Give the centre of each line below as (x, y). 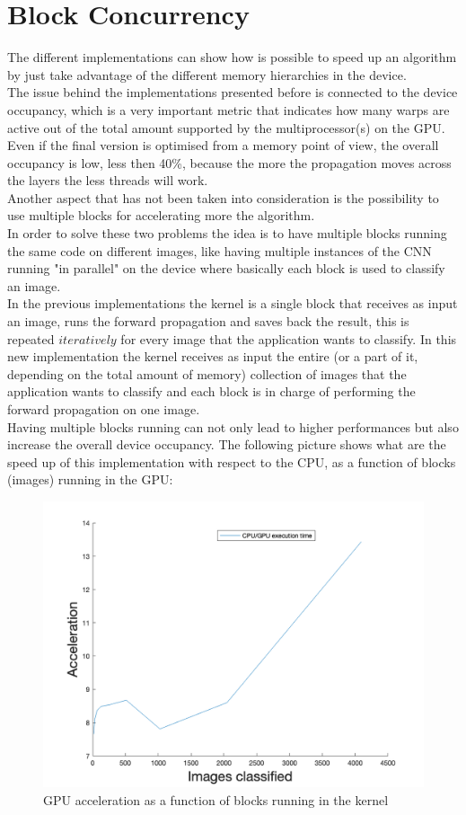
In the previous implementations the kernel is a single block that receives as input (233, 303)
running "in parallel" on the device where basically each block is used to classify (226, 268)
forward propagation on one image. (104, 409)
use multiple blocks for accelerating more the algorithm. (161, 215)
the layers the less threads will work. (108, 180)
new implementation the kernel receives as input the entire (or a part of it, (213, 356)
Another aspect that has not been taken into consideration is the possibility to (223, 197)
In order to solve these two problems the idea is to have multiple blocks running (227, 233)
